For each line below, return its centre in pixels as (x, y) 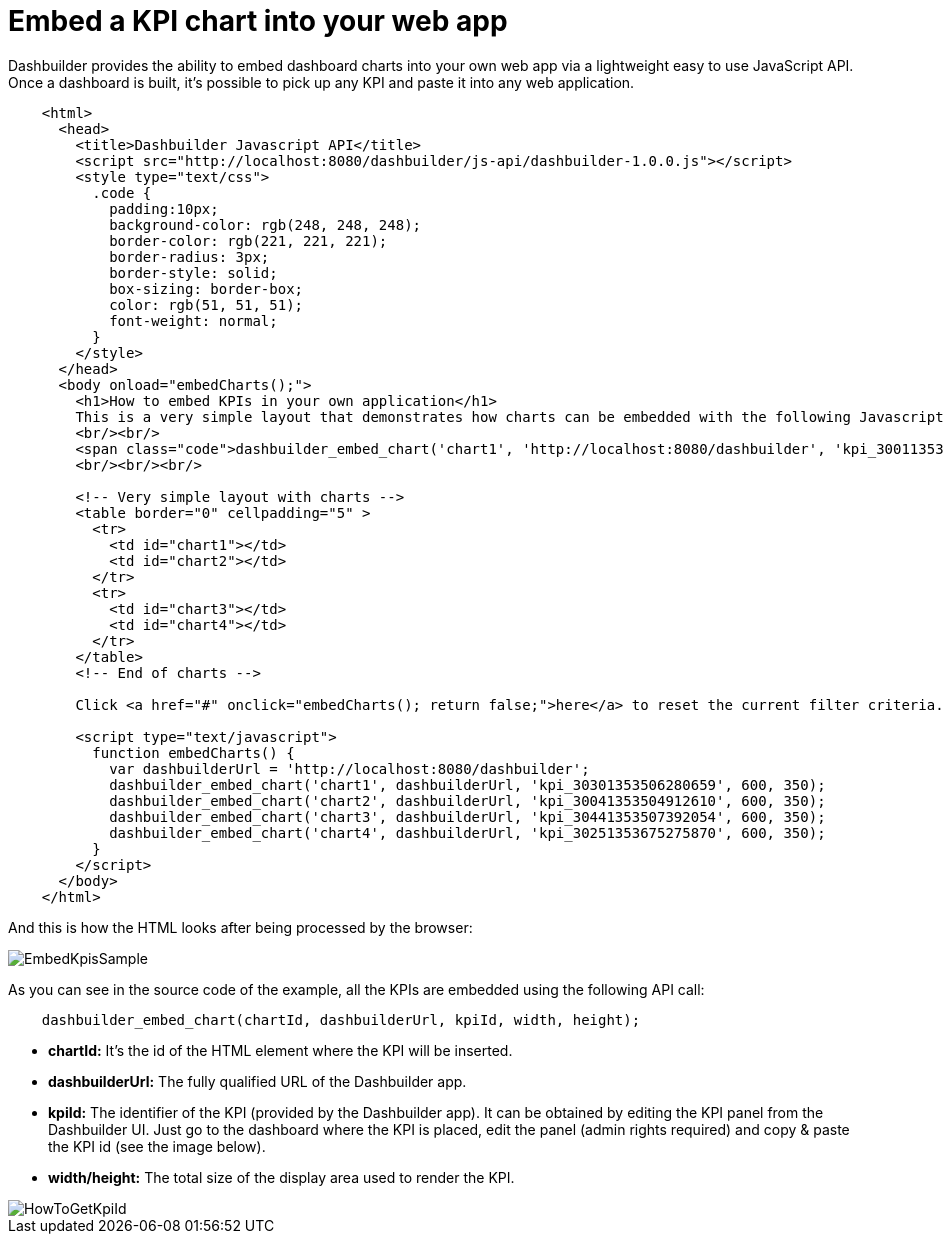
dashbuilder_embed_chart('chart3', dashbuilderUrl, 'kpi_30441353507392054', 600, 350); (467, 816)
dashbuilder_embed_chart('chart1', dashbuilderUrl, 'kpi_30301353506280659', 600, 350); (467, 784)
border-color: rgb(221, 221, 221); (248, 240)
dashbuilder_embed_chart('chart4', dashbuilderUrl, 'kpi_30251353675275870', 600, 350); (467, 832)
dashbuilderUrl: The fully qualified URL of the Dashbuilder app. (257, 1081)
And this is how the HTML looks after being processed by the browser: (240, 927)
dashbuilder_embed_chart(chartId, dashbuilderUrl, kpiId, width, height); (341, 1019)
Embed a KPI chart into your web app (258, 21)
